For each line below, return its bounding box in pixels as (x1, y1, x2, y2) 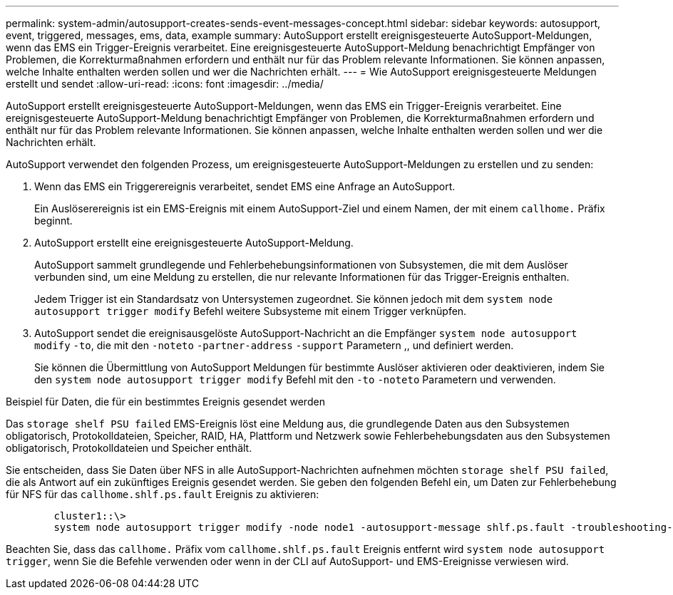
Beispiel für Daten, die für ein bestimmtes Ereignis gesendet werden (6, 395, 325, 408)
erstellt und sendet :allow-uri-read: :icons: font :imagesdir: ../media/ (6, 78, 324, 90)
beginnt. (34, 214, 73, 227)
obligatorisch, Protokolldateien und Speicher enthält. (6, 442, 252, 454)
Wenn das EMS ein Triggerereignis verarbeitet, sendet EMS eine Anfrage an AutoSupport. (34, 180, 456, 192)
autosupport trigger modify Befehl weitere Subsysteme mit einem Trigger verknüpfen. (34, 305, 467, 317)
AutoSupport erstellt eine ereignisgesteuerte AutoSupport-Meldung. (34, 237, 354, 249)
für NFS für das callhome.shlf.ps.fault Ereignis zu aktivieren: (6, 488, 319, 500)
